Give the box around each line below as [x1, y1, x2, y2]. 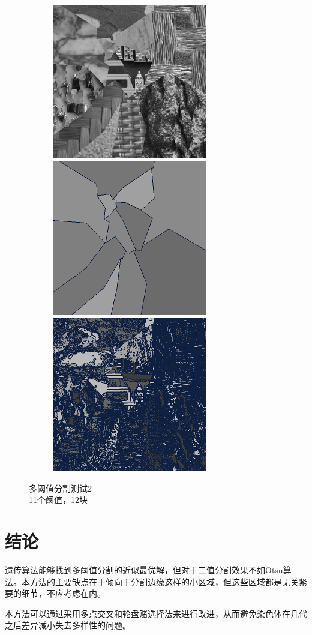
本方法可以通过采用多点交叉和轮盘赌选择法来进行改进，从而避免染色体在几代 [5, 607, 307, 619]
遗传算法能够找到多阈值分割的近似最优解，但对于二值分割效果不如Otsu [5, 564, 283, 576]
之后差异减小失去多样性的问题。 [5, 619, 131, 631]
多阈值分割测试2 [29, 481, 92, 494]
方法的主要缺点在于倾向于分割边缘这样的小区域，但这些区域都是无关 [29, 575, 299, 588]
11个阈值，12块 [29, 493, 88, 506]
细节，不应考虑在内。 [21, 587, 106, 600]
